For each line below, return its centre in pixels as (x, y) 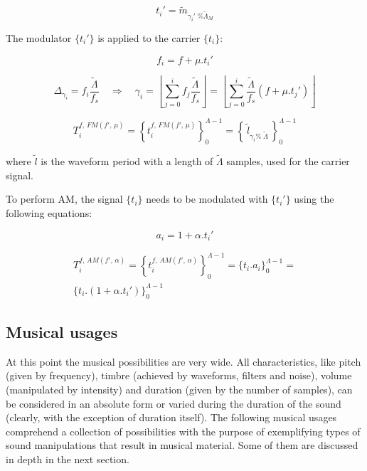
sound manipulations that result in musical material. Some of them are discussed (182, 445)
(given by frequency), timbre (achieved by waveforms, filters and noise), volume (179, 375)
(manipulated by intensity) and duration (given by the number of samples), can (179, 390)
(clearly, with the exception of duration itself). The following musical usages (171, 417)
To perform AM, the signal (64, 199)
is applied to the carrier (149, 37)
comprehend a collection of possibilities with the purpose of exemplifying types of (183, 431)
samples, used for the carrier (288, 161)
